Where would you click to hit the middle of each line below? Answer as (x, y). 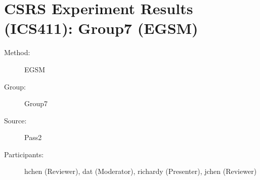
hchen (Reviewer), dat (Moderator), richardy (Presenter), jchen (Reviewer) (141, 171)
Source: (15, 120)
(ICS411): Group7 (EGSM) (101, 28)
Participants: (24, 154)
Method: (17, 52)
